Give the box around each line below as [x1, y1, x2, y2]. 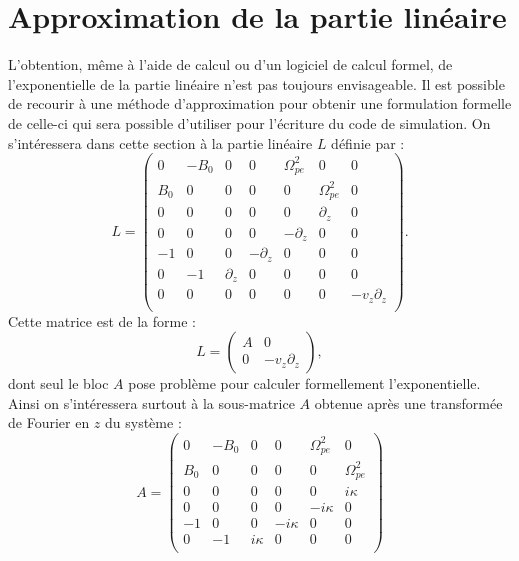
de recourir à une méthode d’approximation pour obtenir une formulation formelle [8, 93, 512, 114]
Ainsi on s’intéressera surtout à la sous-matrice [8, 392, 295, 413]
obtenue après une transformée [314, 392, 503, 413]
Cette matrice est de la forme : [8, 310, 196, 331]
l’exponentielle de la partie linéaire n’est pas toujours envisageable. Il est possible [8, 73, 505, 94]
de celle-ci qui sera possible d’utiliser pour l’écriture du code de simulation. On [8, 112, 491, 133]
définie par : [331, 132, 405, 153]
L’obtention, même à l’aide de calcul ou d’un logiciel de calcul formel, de [8, 54, 453, 75]
